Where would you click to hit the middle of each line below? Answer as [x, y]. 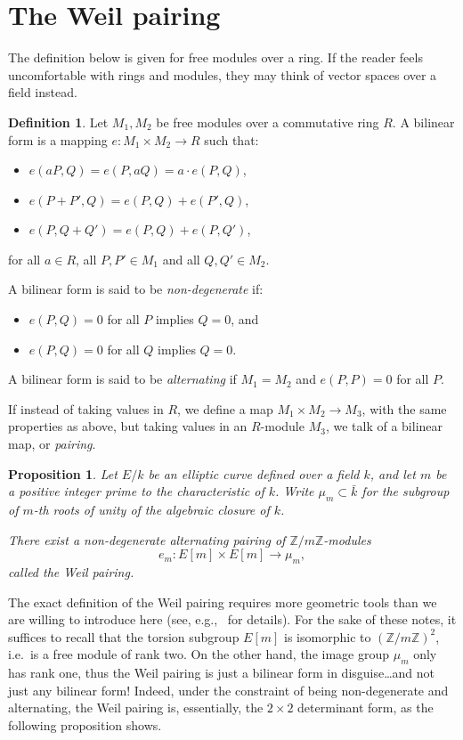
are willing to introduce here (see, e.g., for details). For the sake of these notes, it [232, 619]
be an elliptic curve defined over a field [254, 473]
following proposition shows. [85, 724]
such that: [231, 139]
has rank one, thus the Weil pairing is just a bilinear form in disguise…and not [222, 673]
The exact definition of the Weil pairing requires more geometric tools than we [223, 602]
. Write [295, 491]
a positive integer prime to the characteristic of [136, 491]
